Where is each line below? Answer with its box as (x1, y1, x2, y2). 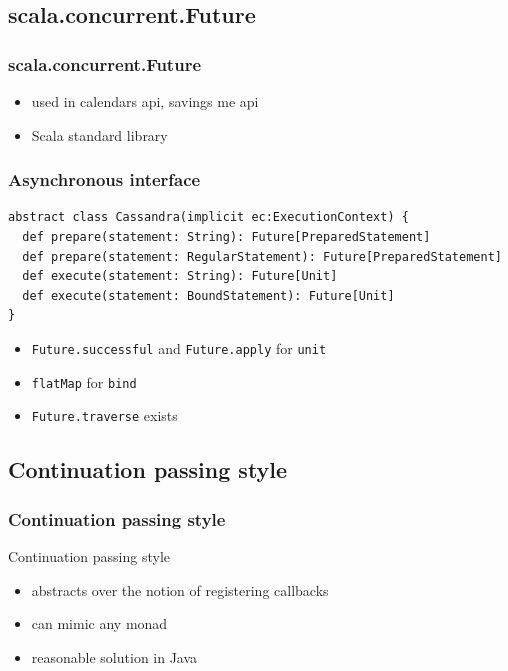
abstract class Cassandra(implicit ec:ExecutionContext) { (8, 210, 409, 225)
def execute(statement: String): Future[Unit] (22, 269, 338, 284)
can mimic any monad (31, 613, 168, 634)
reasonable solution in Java (31, 646, 198, 667)
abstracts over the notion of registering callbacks (31, 579, 329, 600)
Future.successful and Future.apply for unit (31, 337, 327, 358)
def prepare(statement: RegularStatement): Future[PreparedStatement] (22, 249, 502, 264)
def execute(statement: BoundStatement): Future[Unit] (22, 288, 395, 303)
